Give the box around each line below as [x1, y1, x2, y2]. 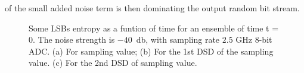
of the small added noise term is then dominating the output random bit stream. [5, 2, 300, 14]
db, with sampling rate [136, 33, 220, 46]
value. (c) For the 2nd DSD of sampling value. [29, 56, 197, 69]
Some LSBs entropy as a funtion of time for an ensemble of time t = [29, 21, 279, 34]
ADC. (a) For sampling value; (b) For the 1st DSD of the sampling [29, 45, 274, 57]
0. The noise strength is [29, 33, 115, 46]
